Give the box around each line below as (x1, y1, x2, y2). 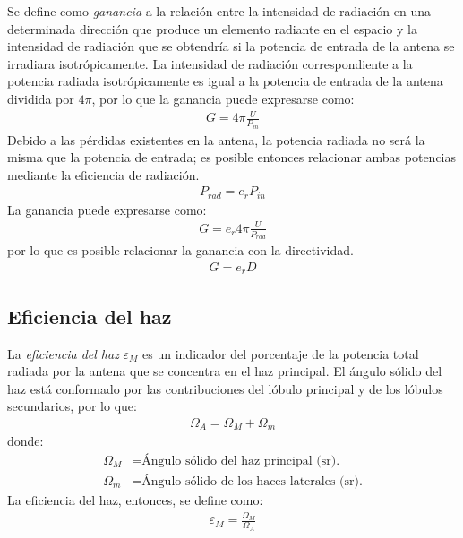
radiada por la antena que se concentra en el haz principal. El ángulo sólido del (7, 362, 442, 380)
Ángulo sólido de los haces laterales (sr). (141, 475, 363, 488)
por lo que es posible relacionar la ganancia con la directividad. (7, 241, 354, 260)
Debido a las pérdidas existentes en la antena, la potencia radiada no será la (7, 130, 425, 149)
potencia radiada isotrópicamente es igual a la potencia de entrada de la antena (7, 72, 443, 90)
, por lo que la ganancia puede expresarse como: (91, 89, 355, 107)
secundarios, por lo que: (7, 397, 137, 415)
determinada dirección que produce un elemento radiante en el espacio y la (7, 19, 417, 38)
